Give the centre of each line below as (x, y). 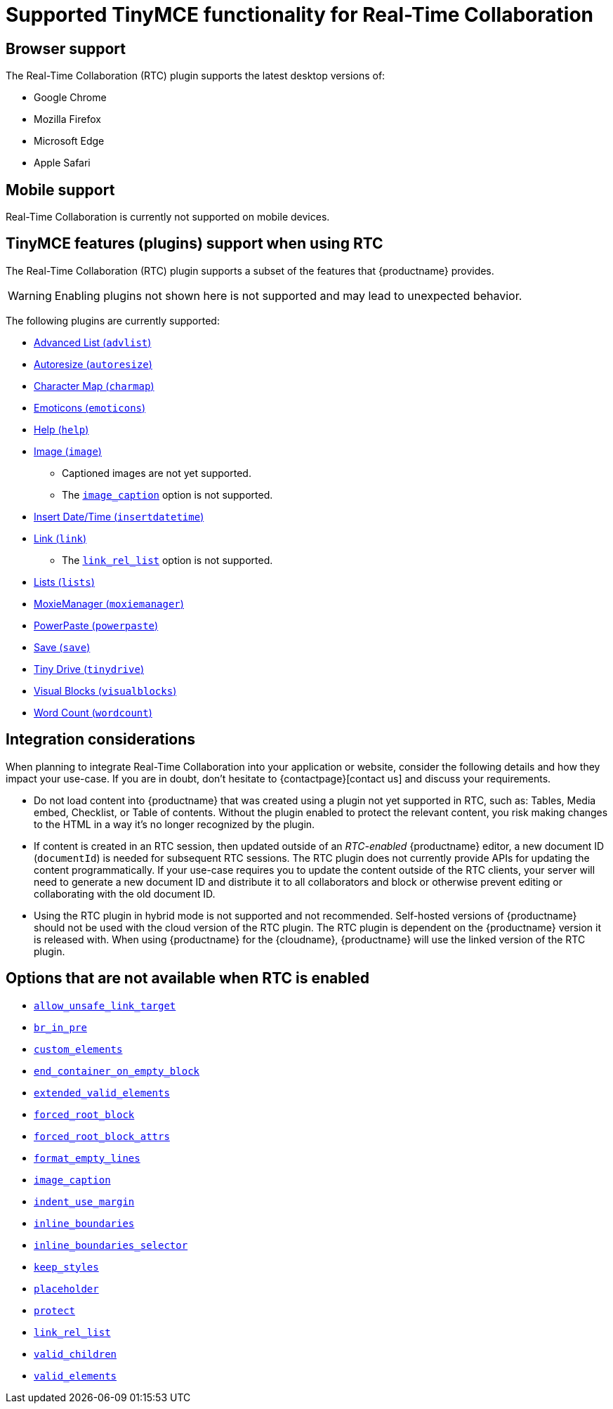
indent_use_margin (84, 1201)
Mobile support (60, 190)
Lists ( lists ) (64, 582)
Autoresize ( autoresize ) (93, 364)
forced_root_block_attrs (102, 1136)
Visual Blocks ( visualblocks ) (105, 690)
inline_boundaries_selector (111, 1245)
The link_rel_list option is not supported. (167, 560)
